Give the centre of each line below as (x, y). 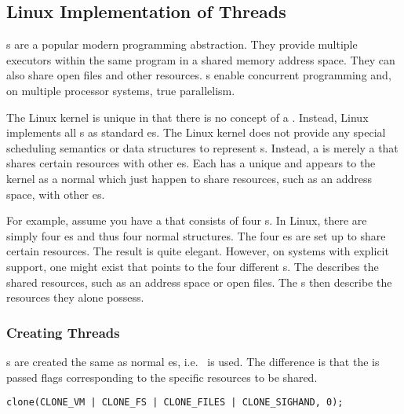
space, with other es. (56, 194)
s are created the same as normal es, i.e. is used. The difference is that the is (193, 361)
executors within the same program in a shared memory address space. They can (201, 59)
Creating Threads (63, 332)
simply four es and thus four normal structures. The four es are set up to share (196, 235)
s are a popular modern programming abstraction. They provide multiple (182, 44)
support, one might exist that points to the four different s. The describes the (193, 266)
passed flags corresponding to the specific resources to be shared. (162, 377)
